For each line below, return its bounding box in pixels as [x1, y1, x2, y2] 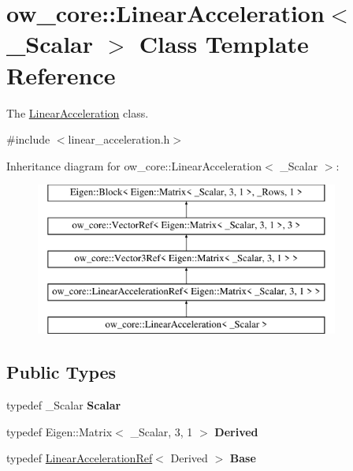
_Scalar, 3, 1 [130, 423, 193, 439]
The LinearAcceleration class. [6, 104, 149, 121]
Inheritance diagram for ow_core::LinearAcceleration [6, 157, 262, 174]
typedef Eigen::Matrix [6, 423, 113, 439]
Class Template [139, 28, 309, 60]
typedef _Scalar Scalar [6, 397, 121, 413]
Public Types [6, 360, 117, 384]
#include [6, 131, 50, 148]
